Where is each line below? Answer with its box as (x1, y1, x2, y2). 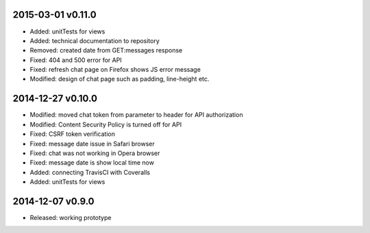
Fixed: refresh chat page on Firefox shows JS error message (29, 66, 201, 74)
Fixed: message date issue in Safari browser (29, 139, 155, 148)
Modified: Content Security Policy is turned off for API (29, 120, 182, 128)
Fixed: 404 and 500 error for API (29, 55, 123, 64)
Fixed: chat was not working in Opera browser (29, 149, 160, 157)
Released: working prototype (29, 214, 112, 222)
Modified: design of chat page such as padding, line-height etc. (29, 75, 210, 83)
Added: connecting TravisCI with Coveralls (29, 168, 151, 176)
